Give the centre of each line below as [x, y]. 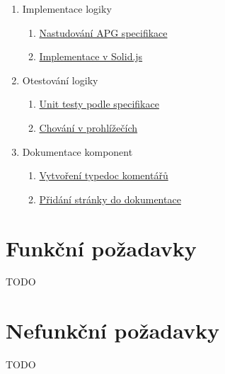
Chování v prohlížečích [88, 127]
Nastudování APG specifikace [103, 32]
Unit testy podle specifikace [99, 104]
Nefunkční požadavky [113, 330]
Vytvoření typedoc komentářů [104, 175]
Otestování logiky [60, 80]
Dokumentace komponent [77, 151]
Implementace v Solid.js [91, 56]
